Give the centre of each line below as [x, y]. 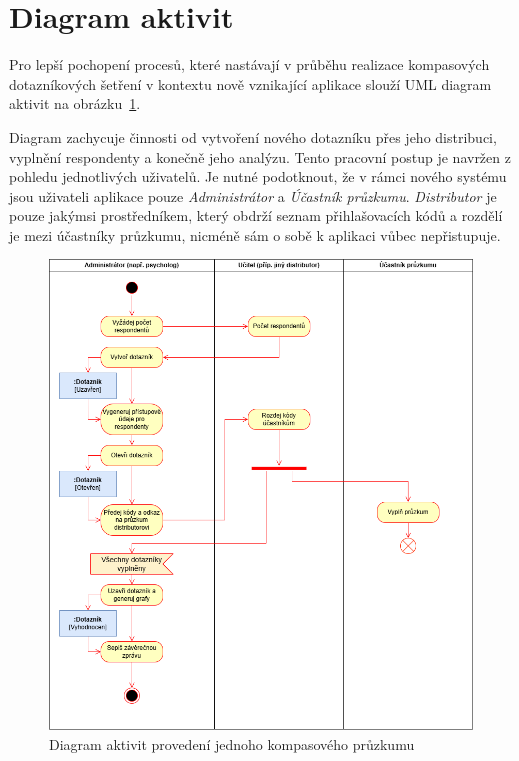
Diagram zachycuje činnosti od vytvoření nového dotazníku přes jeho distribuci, [253, 136]
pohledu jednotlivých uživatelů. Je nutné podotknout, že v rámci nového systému [258, 176]
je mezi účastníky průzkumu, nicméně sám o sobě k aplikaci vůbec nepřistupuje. [255, 234]
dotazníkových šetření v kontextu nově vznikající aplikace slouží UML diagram [250, 83]
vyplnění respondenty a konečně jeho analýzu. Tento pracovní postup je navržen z [260, 156]
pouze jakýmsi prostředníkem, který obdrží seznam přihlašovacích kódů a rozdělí [256, 215]
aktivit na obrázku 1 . [75, 103]
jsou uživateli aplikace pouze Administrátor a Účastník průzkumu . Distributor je [253, 195]
